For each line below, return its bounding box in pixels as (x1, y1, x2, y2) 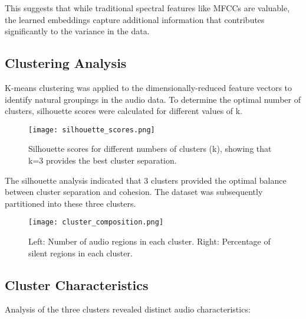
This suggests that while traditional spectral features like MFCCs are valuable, (5, 2, 290, 14)
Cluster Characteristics (5, 275, 149, 294)
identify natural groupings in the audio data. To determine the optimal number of (5, 93, 301, 105)
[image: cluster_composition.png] (28, 218, 164, 227)
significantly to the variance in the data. (5, 25, 150, 37)
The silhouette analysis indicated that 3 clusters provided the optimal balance (5, 174, 287, 186)
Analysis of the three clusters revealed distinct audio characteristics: (5, 303, 251, 315)
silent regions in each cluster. (28, 246, 133, 259)
